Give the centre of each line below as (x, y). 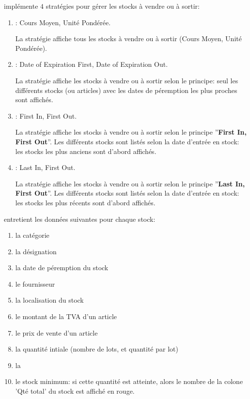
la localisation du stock (49, 300)
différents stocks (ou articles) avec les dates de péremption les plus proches (126, 90)
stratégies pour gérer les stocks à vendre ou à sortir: (123, 6)
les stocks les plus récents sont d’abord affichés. (85, 202)
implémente (21, 6)
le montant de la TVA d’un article (66, 316)
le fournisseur (35, 284)
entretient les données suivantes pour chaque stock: (80, 219)
